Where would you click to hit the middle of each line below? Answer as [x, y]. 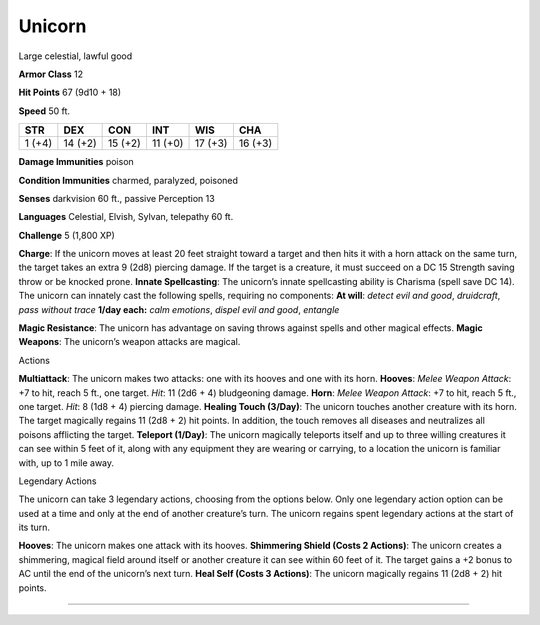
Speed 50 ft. [44, 111]
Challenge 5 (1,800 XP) [66, 235]
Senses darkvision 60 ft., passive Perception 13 [116, 198]
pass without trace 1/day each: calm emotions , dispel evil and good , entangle [179, 309]
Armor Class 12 [51, 74]
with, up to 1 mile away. [66, 462]
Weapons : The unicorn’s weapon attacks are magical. [129, 342]
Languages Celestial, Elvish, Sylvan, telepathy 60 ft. [126, 217]
